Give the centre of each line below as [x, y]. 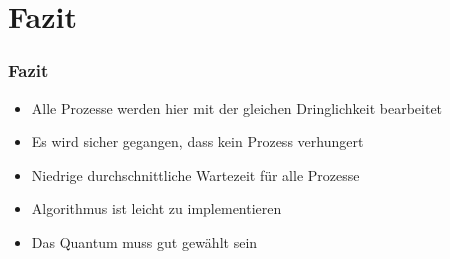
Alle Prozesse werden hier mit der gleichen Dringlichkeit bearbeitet [237, 107]
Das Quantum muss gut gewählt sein [144, 241]
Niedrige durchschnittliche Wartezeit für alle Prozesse [195, 174]
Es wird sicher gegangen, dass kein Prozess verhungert [197, 141]
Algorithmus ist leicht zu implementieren [156, 208]
